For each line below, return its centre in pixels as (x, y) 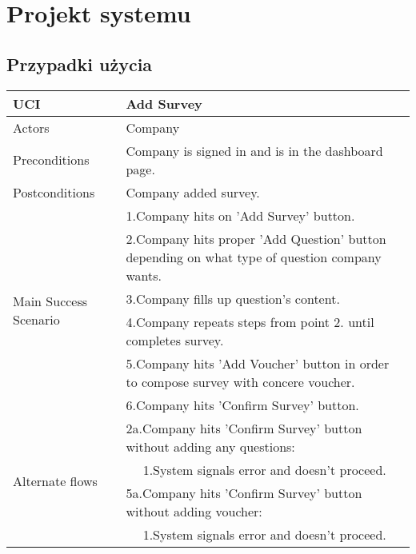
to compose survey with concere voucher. (240, 381)
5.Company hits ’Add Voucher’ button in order (258, 363)
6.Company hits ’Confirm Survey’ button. (242, 405)
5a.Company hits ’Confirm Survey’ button (244, 492)
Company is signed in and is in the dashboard (254, 150)
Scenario (36, 319)
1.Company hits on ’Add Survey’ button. (240, 215)
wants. (144, 275)
